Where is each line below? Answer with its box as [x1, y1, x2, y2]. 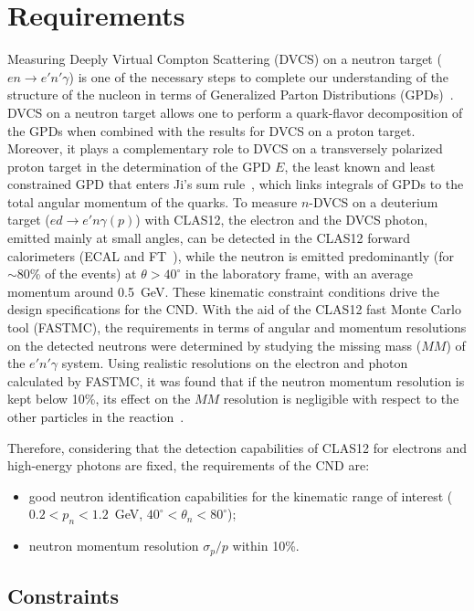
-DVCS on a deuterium [309, 192, 438, 211]
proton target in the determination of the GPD [7, 156, 271, 175]
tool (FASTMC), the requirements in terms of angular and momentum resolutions [7, 318, 467, 337]
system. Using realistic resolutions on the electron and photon [61, 353, 408, 373]
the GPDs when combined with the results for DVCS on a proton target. [7, 121, 416, 140]
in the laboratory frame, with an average [184, 264, 414, 283]
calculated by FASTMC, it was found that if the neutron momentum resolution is [7, 371, 465, 390]
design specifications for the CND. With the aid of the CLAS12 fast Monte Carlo [7, 300, 461, 319]
